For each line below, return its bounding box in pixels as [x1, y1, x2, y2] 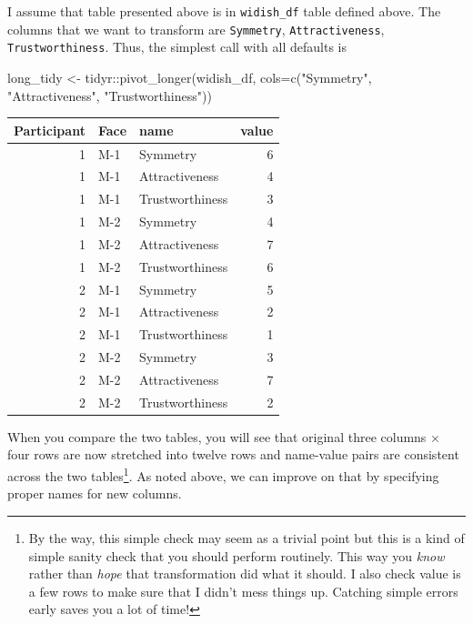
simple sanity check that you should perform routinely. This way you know [28, 546, 445, 565]
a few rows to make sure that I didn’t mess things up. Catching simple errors [28, 581, 458, 600]
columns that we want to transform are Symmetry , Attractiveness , [7, 19, 385, 38]
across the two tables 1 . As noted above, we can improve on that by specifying [7, 464, 439, 485]
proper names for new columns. [7, 484, 182, 503]
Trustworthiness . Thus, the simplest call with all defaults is [7, 37, 347, 56]
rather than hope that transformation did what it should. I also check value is [28, 564, 461, 583]
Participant [14, 120, 86, 139]
